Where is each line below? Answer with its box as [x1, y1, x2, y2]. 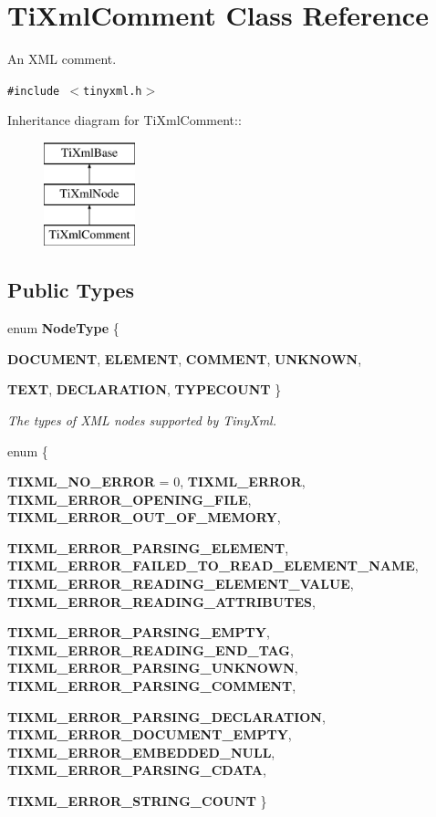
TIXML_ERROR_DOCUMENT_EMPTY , [7, 725, 292, 744]
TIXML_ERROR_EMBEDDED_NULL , [7, 742, 275, 761]
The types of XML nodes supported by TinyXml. [7, 410, 276, 429]
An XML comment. [7, 49, 117, 68]
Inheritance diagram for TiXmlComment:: [7, 110, 242, 130]
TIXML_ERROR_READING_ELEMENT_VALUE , [7, 574, 354, 593]
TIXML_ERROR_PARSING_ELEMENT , [7, 538, 289, 557]
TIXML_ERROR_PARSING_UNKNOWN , [7, 658, 298, 677]
